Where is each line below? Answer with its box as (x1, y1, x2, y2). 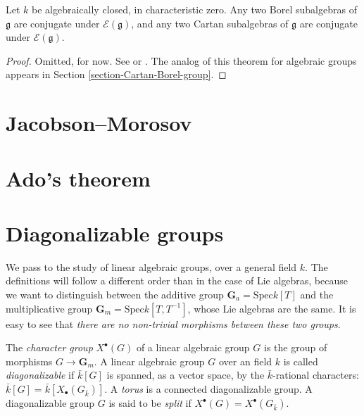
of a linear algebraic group (136, 340, 250, 355)
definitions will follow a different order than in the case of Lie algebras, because (6, 273, 348, 288)
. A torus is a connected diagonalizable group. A (104, 382, 313, 396)
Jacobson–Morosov (6, 108, 192, 137)
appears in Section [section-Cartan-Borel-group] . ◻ (6, 67, 227, 82)
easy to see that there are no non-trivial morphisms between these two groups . (6, 316, 341, 331)
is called (283, 353, 318, 368)
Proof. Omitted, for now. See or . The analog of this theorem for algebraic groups (6, 53, 357, 68)
